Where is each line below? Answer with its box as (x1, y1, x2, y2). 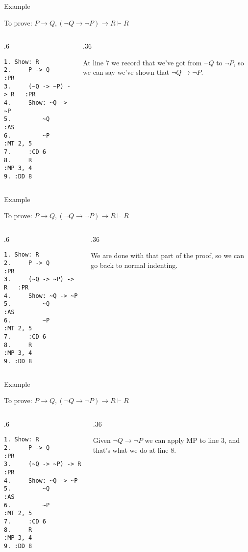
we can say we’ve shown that (83, 67, 170, 77)
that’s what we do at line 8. (93, 444, 176, 455)
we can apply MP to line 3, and (145, 435, 240, 445)
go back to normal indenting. (91, 260, 178, 270)
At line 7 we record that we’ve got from (83, 57, 202, 67)
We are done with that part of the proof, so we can (91, 250, 244, 261)
